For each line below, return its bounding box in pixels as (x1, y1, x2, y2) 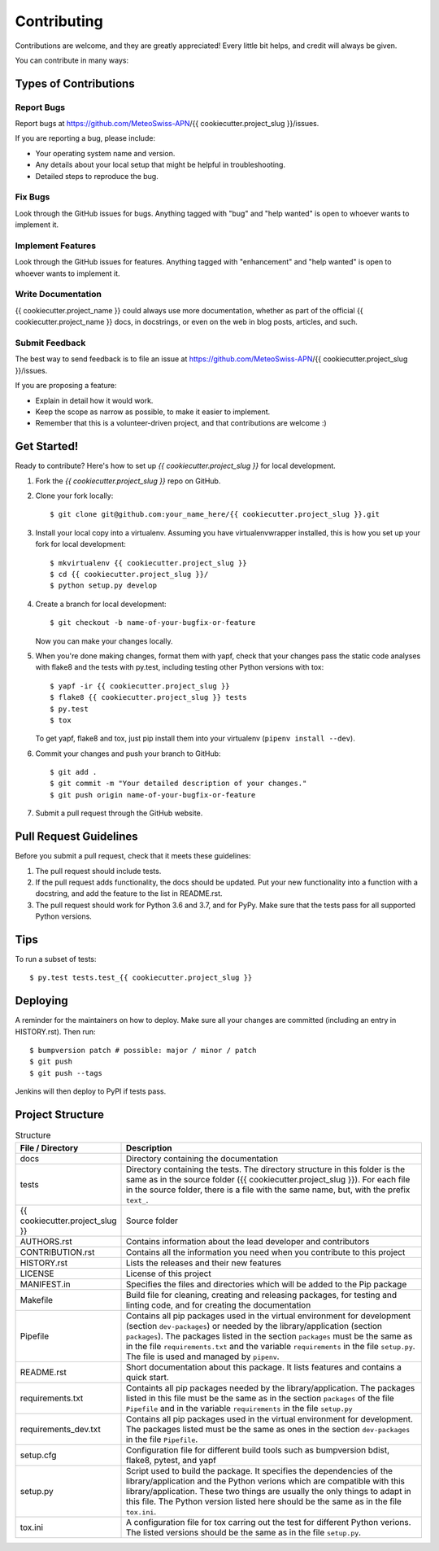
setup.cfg (20, 1449, 57, 1461)
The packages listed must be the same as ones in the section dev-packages (126, 1423, 411, 1435)
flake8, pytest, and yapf (126, 1454, 217, 1466)
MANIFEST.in (20, 1278, 71, 1290)
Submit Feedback (15, 338, 86, 349)
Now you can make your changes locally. (35, 636, 173, 646)
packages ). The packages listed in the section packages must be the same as (126, 1330, 413, 1342)
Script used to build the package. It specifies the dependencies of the (126, 1465, 393, 1476)
